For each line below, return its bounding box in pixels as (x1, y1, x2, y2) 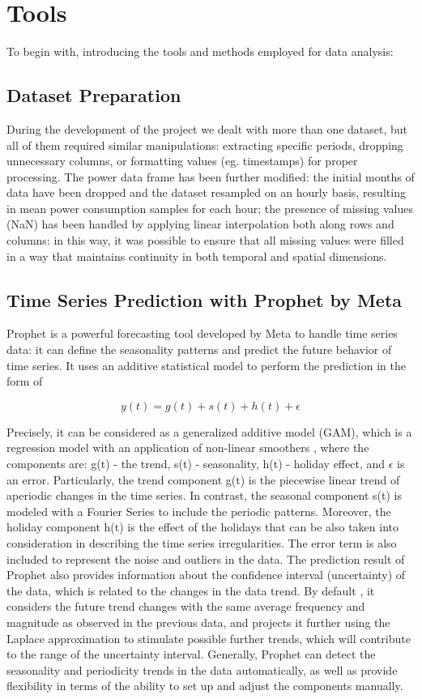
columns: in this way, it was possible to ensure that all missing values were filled (6, 232, 404, 249)
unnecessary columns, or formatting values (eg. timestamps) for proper (6, 152, 358, 169)
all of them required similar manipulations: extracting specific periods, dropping (6, 136, 403, 153)
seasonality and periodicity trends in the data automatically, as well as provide (6, 661, 398, 678)
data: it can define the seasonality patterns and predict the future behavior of (6, 341, 392, 358)
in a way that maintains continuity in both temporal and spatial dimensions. (6, 247, 387, 264)
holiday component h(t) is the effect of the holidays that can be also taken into (6, 518, 399, 535)
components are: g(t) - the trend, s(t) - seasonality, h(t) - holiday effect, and (6, 455, 386, 472)
